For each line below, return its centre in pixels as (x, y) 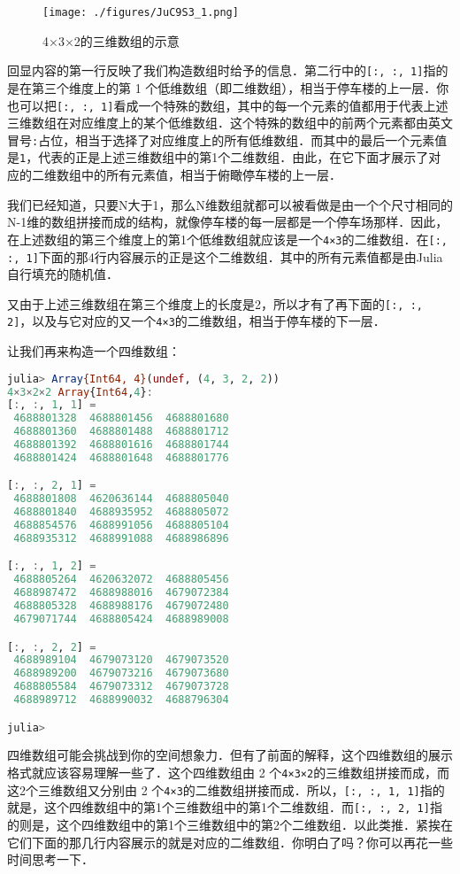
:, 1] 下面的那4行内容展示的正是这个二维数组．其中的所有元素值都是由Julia (225, 256)
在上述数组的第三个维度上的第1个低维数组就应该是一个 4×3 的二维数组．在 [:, (227, 239)
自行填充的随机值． (63, 274)
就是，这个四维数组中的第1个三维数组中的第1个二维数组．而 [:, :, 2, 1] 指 (225, 807)
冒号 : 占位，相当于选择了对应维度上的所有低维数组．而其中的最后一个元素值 (227, 139)
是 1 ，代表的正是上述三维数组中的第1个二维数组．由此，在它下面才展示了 (218, 157)
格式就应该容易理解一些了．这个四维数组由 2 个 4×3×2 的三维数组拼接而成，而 (229, 772)
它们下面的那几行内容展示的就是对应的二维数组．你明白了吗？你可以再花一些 (230, 842)
